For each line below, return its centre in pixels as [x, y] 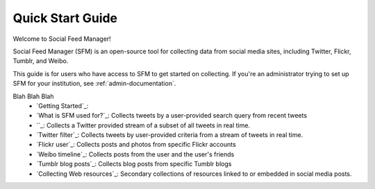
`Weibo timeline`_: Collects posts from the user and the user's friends [135, 154]
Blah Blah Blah [33, 96]
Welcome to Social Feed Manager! [62, 39]
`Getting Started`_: [62, 106]
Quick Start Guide [65, 18]
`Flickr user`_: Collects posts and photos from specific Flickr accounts [136, 145]
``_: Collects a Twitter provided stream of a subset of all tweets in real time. [143, 125]
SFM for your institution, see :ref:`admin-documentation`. [94, 84]
